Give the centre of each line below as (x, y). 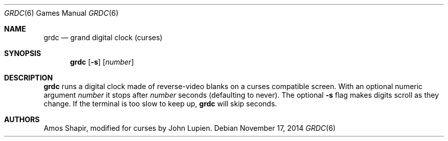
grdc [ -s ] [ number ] (102, 62)
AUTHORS (22, 119)
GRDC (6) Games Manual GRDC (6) (61, 13)
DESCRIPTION (29, 78)
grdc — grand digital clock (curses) (103, 37)
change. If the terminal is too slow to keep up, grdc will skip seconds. (160, 104)
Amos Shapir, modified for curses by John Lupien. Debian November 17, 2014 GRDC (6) (190, 128)
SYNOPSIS (23, 53)
